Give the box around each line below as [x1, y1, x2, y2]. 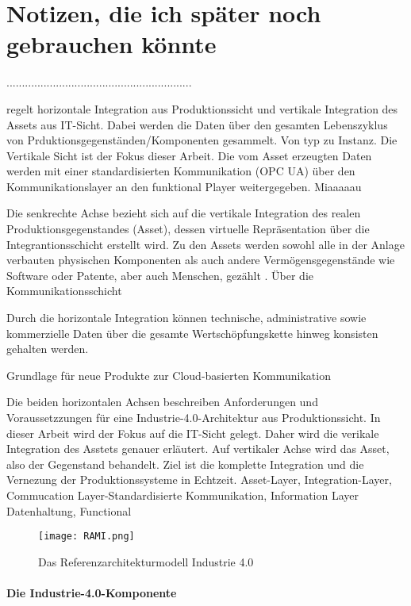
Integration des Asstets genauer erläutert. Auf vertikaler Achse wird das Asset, [6, 440, 390, 457]
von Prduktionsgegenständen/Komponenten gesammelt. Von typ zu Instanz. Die [6, 132, 398, 148]
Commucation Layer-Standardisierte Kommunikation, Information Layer [6, 486, 359, 503]
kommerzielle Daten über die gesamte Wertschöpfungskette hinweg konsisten [6, 324, 378, 341]
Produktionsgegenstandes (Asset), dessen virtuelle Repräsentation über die [6, 221, 370, 237]
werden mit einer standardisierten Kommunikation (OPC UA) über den [6, 163, 355, 179]
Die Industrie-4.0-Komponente [6, 585, 177, 600]
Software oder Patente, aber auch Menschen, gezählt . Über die [6, 267, 313, 283]
